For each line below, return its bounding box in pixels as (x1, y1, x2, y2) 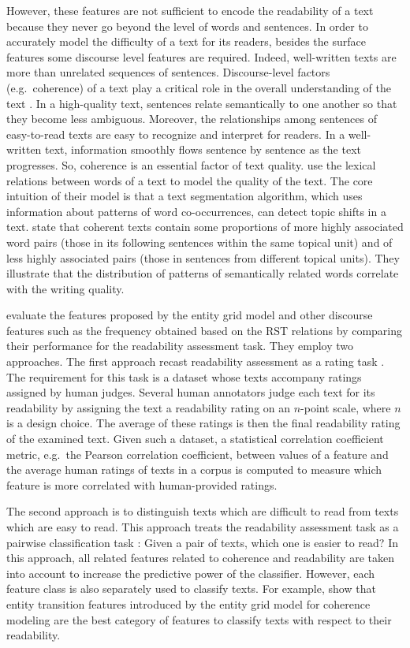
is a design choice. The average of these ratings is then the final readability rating (6, 415, 401, 431)
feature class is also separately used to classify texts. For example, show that (6, 580, 376, 597)
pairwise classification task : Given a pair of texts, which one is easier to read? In (6, 534, 398, 550)
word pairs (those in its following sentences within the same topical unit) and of (6, 233, 393, 250)
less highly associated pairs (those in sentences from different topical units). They (6, 249, 400, 266)
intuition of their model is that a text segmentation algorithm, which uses (6, 188, 363, 204)
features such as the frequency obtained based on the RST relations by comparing (6, 322, 403, 338)
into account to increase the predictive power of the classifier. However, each (6, 564, 375, 581)
